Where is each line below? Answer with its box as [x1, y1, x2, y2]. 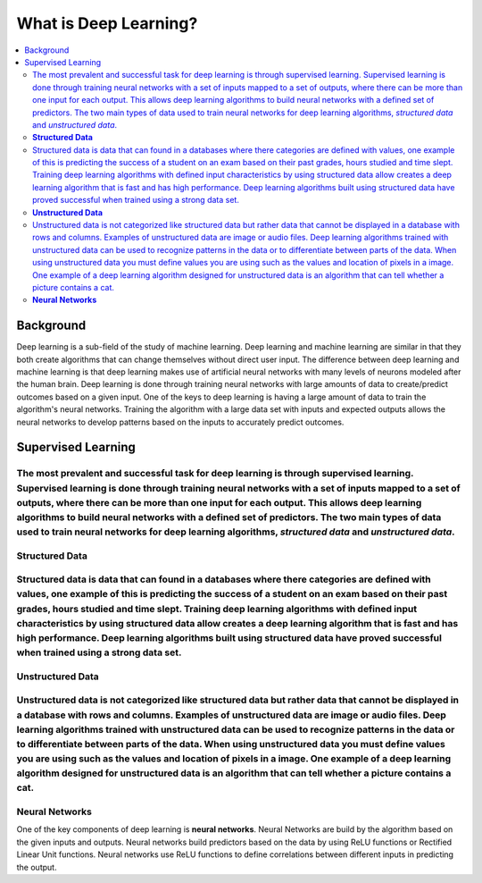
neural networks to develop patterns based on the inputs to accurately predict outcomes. [16, 416, 345, 427]
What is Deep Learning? [16, 13, 198, 33]
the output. [16, 862, 57, 872]
